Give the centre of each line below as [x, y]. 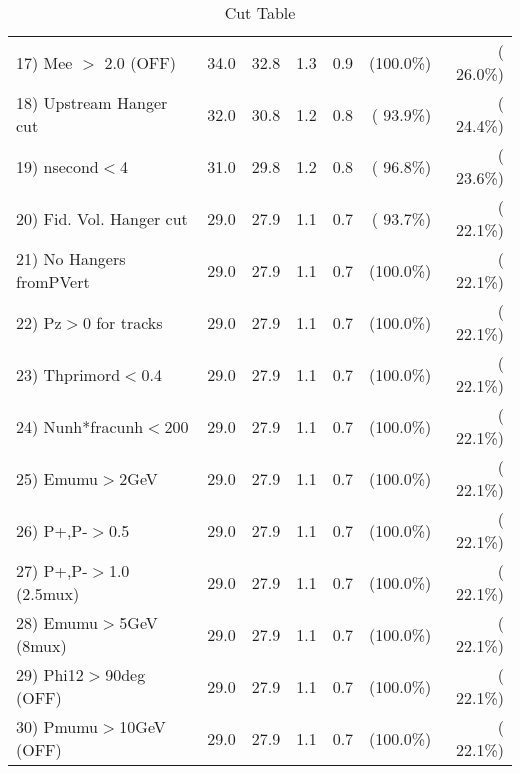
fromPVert [53, 281]
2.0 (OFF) [140, 62]
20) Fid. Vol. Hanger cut [102, 218]
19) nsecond [57, 166]
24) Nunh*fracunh [80, 426]
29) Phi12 [50, 674]
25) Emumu [57, 478]
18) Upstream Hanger [92, 102]
